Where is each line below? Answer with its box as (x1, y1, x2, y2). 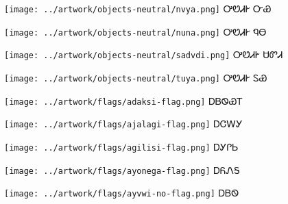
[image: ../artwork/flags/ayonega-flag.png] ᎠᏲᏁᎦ (4, 162, 240, 177)
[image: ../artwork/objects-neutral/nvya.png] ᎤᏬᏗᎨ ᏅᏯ (4, 1, 272, 15)
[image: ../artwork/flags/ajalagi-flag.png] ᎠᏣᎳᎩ (4, 116, 243, 131)
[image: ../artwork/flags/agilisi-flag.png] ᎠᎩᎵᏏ (4, 139, 239, 153)
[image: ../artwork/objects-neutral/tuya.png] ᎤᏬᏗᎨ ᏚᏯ (4, 70, 267, 84)
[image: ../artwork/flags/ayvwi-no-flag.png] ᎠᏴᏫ (4, 186, 239, 200)
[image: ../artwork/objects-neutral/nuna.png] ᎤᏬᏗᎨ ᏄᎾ (4, 24, 267, 38)
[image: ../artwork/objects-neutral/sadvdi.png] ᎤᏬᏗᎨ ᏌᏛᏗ (4, 47, 283, 62)
